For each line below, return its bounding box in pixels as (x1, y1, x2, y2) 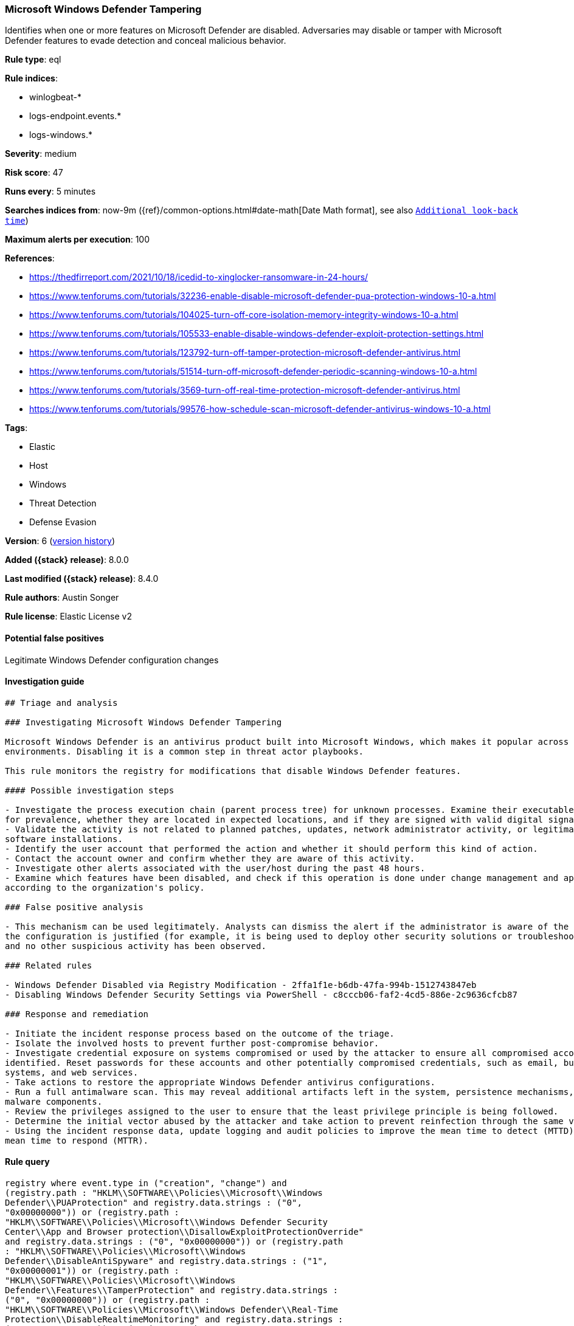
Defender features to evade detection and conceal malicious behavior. (5, 35, 286, 46)
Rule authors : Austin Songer (5, 592, 119, 603)
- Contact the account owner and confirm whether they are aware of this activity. (5, 853, 415, 863)
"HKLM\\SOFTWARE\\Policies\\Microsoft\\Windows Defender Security (5, 1217, 328, 1228)
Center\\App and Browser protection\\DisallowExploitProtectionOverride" (5, 1227, 364, 1237)
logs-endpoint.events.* (29, 111, 122, 122)
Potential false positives (5, 632, 104, 643)
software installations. (5, 834, 123, 844)
